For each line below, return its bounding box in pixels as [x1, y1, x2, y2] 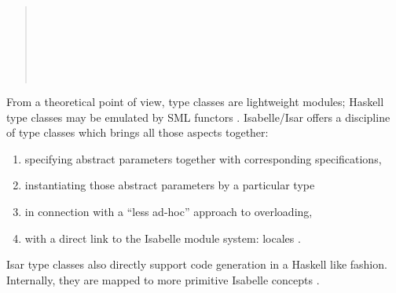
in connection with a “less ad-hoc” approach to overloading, [24, 203, 313, 219]
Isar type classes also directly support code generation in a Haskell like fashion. [6, 256, 387, 273]
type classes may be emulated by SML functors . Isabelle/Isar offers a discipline [6, 108, 390, 125]
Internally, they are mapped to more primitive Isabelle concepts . [6, 271, 320, 288]
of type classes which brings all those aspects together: [6, 124, 269, 141]
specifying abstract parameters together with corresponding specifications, [24, 150, 382, 167]
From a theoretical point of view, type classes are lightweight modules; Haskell [6, 93, 384, 109]
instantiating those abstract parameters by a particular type [24, 177, 315, 193]
